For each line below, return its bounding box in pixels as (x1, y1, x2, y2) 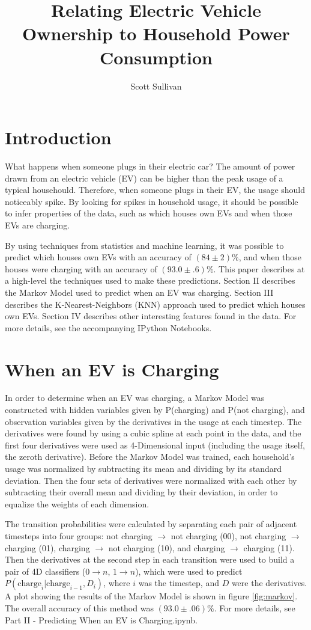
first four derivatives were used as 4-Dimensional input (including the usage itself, (5, 438, 305, 451)
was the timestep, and (138, 576, 219, 589)
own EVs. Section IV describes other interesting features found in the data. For (5, 310, 297, 322)
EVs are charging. (5, 219, 70, 231)
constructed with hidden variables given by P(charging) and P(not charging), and (5, 403, 305, 416)
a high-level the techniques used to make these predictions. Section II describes (5, 274, 295, 287)
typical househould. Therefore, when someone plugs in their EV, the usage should (5, 183, 306, 196)
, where (103, 576, 130, 589)
